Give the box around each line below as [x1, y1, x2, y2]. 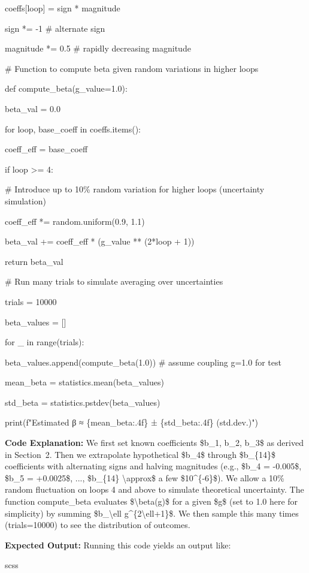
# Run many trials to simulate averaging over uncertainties [5, 275, 223, 288]
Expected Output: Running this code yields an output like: [5, 538, 231, 551]
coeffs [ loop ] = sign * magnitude [5, 2, 120, 14]
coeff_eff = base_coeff [5, 143, 88, 155]
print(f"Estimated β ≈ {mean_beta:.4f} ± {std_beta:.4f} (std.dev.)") [5, 416, 258, 429]
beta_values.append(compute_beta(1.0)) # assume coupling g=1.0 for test [5, 355, 281, 368]
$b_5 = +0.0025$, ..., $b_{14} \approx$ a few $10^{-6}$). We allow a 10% [5, 471, 284, 484]
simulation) [5, 194, 46, 207]
